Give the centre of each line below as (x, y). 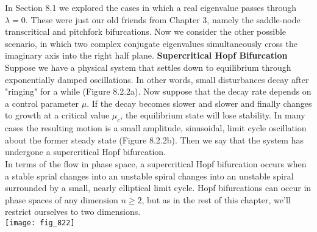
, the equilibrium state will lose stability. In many (213, 115)
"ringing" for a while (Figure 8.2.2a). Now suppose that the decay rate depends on (158, 91)
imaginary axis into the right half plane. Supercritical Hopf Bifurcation (146, 55)
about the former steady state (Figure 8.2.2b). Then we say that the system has (154, 140)
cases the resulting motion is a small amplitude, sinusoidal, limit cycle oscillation (156, 128)
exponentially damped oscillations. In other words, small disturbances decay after (157, 79)
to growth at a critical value (57, 115)
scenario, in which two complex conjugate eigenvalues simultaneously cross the (151, 43)
